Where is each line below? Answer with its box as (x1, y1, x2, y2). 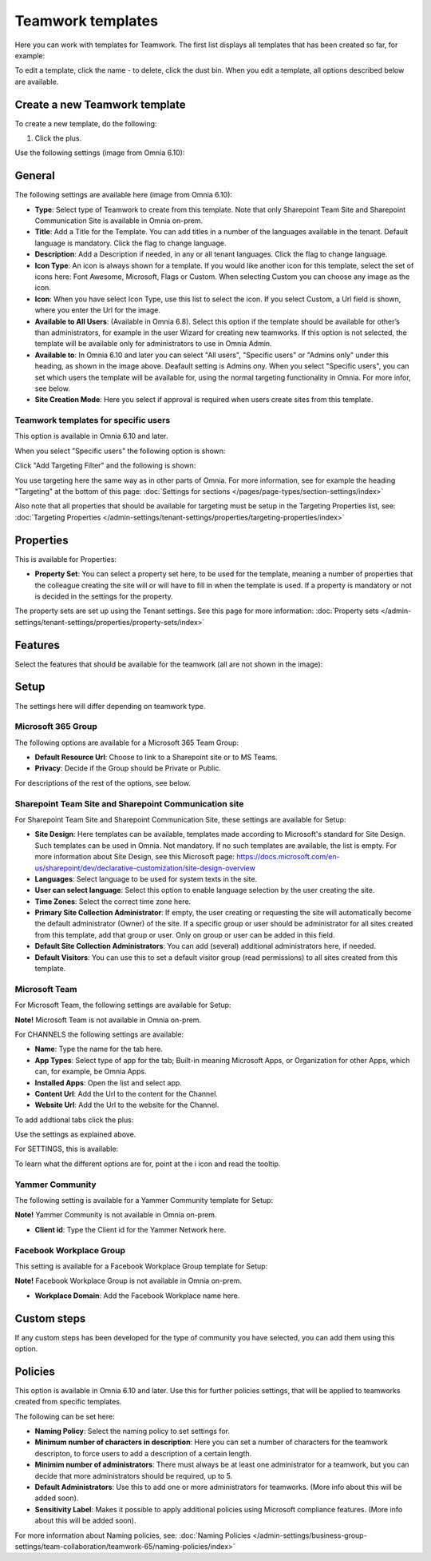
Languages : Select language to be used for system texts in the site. (34, 874, 258, 883)
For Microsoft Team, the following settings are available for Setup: (14, 1000, 231, 1010)
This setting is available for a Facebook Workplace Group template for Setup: (14, 1261, 268, 1271)
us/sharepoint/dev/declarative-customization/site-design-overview (34, 863, 255, 873)
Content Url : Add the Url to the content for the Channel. (34, 1089, 219, 1098)
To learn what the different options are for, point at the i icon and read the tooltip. (14, 1159, 281, 1169)
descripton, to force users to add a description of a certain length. (34, 1448, 252, 1458)
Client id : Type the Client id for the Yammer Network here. (34, 1225, 227, 1234)
